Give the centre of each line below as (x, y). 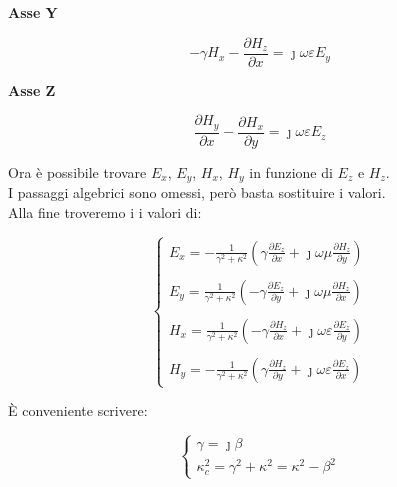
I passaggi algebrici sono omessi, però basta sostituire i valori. (197, 192)
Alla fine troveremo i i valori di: (105, 211)
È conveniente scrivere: (78, 410)
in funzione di (291, 171)
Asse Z (32, 89)
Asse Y (33, 12)
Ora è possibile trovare (77, 171)
